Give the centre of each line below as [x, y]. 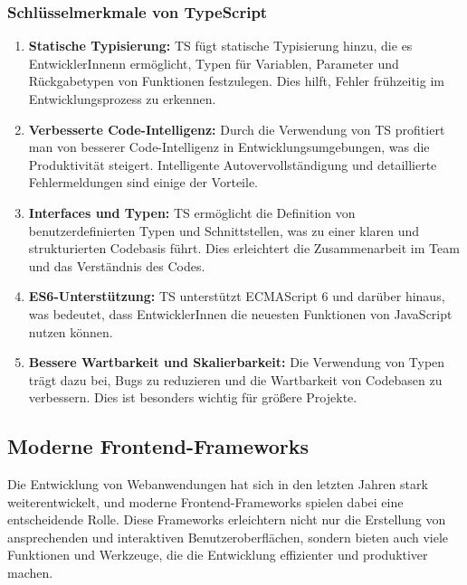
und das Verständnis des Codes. [117, 265]
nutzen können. [71, 331]
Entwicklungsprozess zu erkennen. [122, 99]
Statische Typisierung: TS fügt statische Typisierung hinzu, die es [220, 46]
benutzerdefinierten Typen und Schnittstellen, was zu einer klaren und [224, 230]
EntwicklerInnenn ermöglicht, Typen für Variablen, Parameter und [214, 63]
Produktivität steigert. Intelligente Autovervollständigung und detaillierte [233, 164]
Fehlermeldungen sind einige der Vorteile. [143, 182]
